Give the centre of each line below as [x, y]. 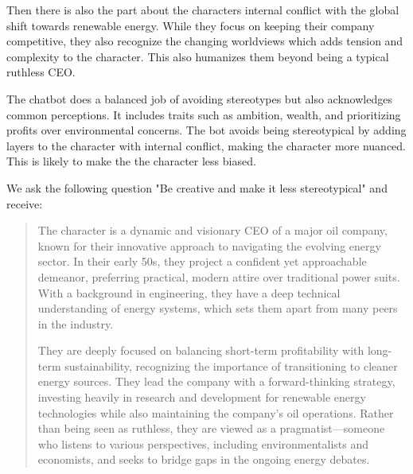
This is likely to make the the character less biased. [131, 161]
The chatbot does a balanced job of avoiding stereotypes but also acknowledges [199, 98]
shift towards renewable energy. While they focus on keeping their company [191, 25]
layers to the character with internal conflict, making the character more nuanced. [206, 145]
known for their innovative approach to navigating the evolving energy [209, 245]
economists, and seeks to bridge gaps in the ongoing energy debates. [204, 459]
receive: [25, 203]
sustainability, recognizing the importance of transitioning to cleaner [231, 365]
